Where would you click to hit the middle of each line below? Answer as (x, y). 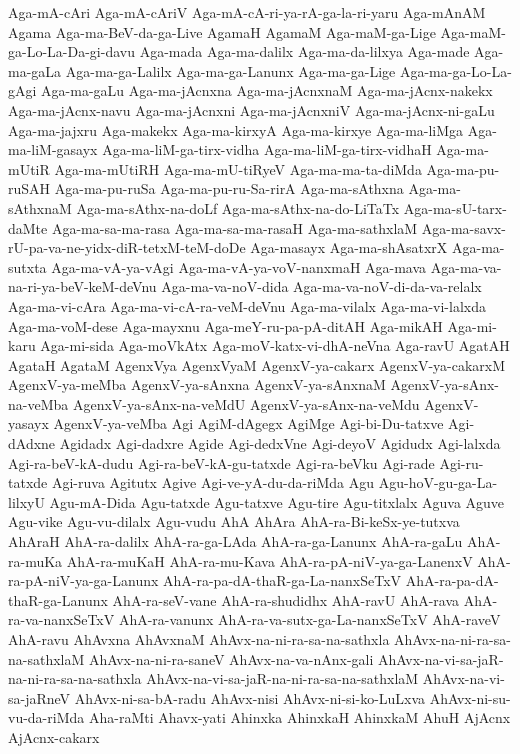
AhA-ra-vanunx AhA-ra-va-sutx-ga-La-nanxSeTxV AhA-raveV (309, 619)
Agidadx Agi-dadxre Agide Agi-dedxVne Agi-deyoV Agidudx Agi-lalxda (280, 443)
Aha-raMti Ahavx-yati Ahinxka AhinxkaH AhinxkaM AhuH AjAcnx (299, 717)
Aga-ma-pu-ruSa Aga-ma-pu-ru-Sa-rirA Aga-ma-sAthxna (229, 188)
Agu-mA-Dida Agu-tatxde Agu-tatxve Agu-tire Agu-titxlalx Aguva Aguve (277, 501)
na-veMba (38, 403)
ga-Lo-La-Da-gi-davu (71, 51)
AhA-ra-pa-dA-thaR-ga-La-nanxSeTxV (282, 580)
